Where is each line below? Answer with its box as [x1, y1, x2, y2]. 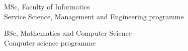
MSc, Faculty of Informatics [4, 1, 90, 11]
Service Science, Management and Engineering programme [4, 11, 184, 21]
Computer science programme [4, 37, 96, 48]
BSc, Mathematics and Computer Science [4, 28, 132, 38]
